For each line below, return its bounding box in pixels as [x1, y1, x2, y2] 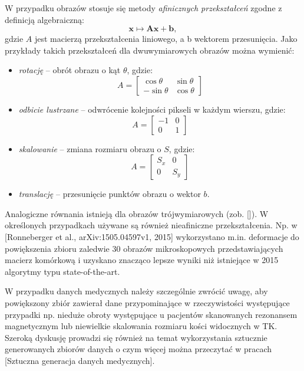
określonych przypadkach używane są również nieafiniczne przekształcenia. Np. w [5, 219, 298, 231]
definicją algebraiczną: [5, 13, 85, 25]
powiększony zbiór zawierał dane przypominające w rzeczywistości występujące [5, 296, 290, 308]
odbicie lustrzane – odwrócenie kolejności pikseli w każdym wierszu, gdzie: [18, 103, 286, 115]
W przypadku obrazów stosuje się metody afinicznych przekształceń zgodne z [5, 2, 282, 14]
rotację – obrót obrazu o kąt [18, 64, 121, 76]
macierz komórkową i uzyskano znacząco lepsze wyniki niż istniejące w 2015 [5, 254, 279, 266]
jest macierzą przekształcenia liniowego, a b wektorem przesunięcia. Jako [34, 32, 298, 45]
